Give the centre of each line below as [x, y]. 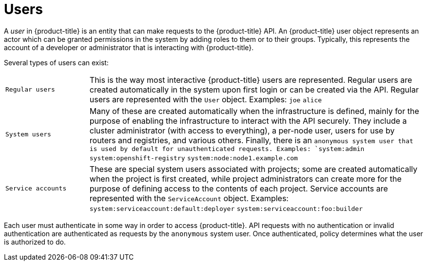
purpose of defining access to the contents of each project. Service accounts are [239, 188]
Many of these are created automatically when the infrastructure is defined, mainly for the [254, 111]
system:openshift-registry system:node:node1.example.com [194, 158]
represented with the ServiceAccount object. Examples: [189, 198]
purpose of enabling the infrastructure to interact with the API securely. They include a [248, 121]
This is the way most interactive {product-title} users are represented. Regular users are [251, 80]
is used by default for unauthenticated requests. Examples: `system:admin [227, 149]
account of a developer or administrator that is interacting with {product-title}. [129, 47]
